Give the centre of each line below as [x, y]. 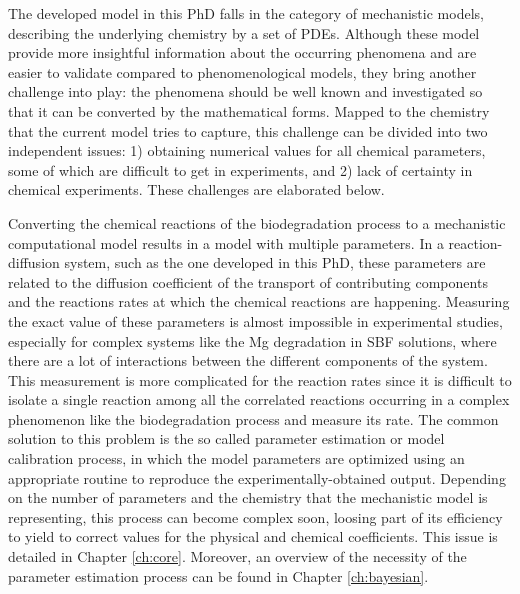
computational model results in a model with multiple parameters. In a [226, 242]
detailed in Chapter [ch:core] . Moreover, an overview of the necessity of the [237, 556]
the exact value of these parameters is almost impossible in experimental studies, [255, 320]
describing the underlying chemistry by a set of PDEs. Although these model [244, 32]
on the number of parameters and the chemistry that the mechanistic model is [248, 497]
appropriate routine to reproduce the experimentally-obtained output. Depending [257, 477]
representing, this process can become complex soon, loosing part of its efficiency [255, 516]
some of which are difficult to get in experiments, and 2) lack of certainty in [240, 169]
